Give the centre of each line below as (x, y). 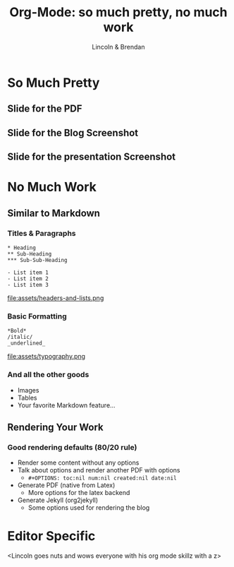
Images (28, 390)
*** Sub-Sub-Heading (38, 260)
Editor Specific (51, 536)
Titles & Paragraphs (42, 233)
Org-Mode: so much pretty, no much (118, 12)
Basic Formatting (37, 316)
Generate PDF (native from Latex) (66, 485)
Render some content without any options (78, 462)
